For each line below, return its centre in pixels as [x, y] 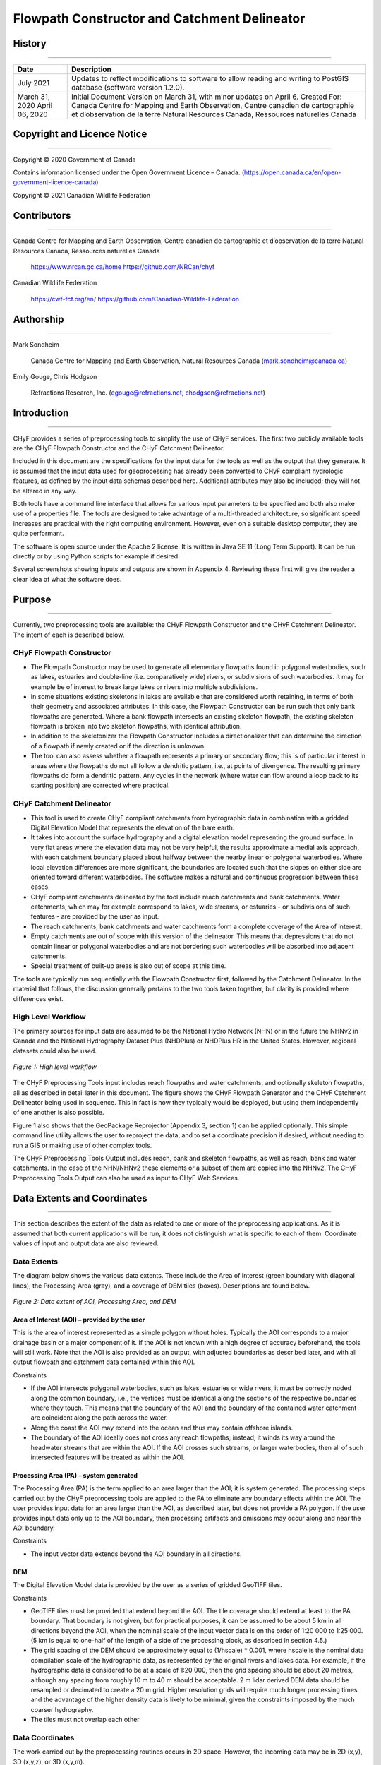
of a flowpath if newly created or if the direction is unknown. [118, 746]
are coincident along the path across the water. [99, 1418]
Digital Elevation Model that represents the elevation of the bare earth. [133, 827]
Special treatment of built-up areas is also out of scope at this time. [128, 966]
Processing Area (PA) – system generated [75, 1475]
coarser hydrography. [62, 1709]
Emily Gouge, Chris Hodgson [55, 376]
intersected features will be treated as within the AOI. [108, 1457]
